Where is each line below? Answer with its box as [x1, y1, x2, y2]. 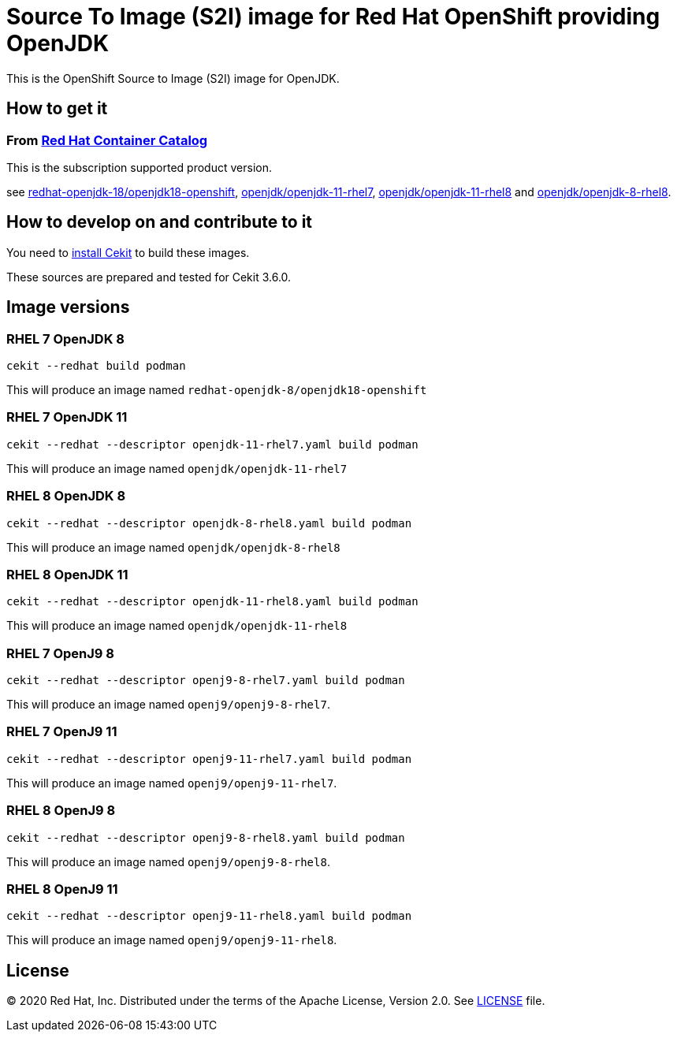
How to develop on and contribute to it [6, 212, 313, 233]
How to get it [6, 99, 108, 119]
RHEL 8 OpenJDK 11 [6, 566, 128, 582]
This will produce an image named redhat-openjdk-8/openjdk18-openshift [6, 383, 427, 397]
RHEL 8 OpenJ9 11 [6, 880, 118, 897]
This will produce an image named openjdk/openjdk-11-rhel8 [6, 619, 348, 633]
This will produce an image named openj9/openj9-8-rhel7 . [6, 698, 330, 712]
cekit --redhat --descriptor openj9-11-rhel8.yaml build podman [6, 910, 412, 923]
